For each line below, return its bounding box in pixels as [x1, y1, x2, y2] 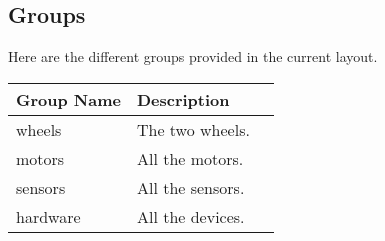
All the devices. [136, 204, 245, 228]
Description [136, 87, 230, 111]
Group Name [16, 87, 121, 111]
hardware [16, 204, 81, 228]
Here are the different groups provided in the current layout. [8, 46, 378, 67]
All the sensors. [136, 175, 245, 199]
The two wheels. [136, 117, 250, 141]
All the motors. [136, 146, 244, 170]
